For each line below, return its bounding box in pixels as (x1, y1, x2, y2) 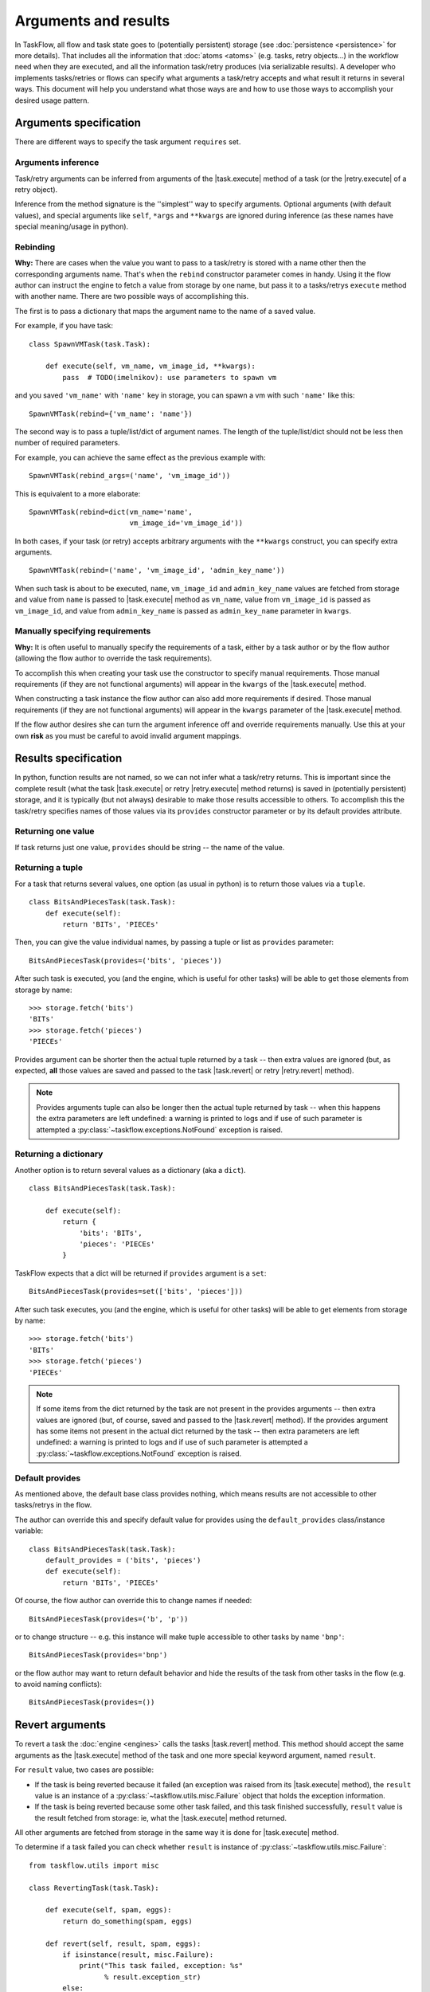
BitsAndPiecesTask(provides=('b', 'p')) (29, 1614, 189, 1623)
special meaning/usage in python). (14, 222, 129, 231)
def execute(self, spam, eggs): (45, 1905, 172, 1915)
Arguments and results (14, 12, 170, 29)
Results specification (14, 751, 123, 765)
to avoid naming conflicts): (14, 1680, 103, 1689)
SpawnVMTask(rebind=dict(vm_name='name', (29, 507, 193, 516)
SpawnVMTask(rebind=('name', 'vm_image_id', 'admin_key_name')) (29, 566, 286, 575)
